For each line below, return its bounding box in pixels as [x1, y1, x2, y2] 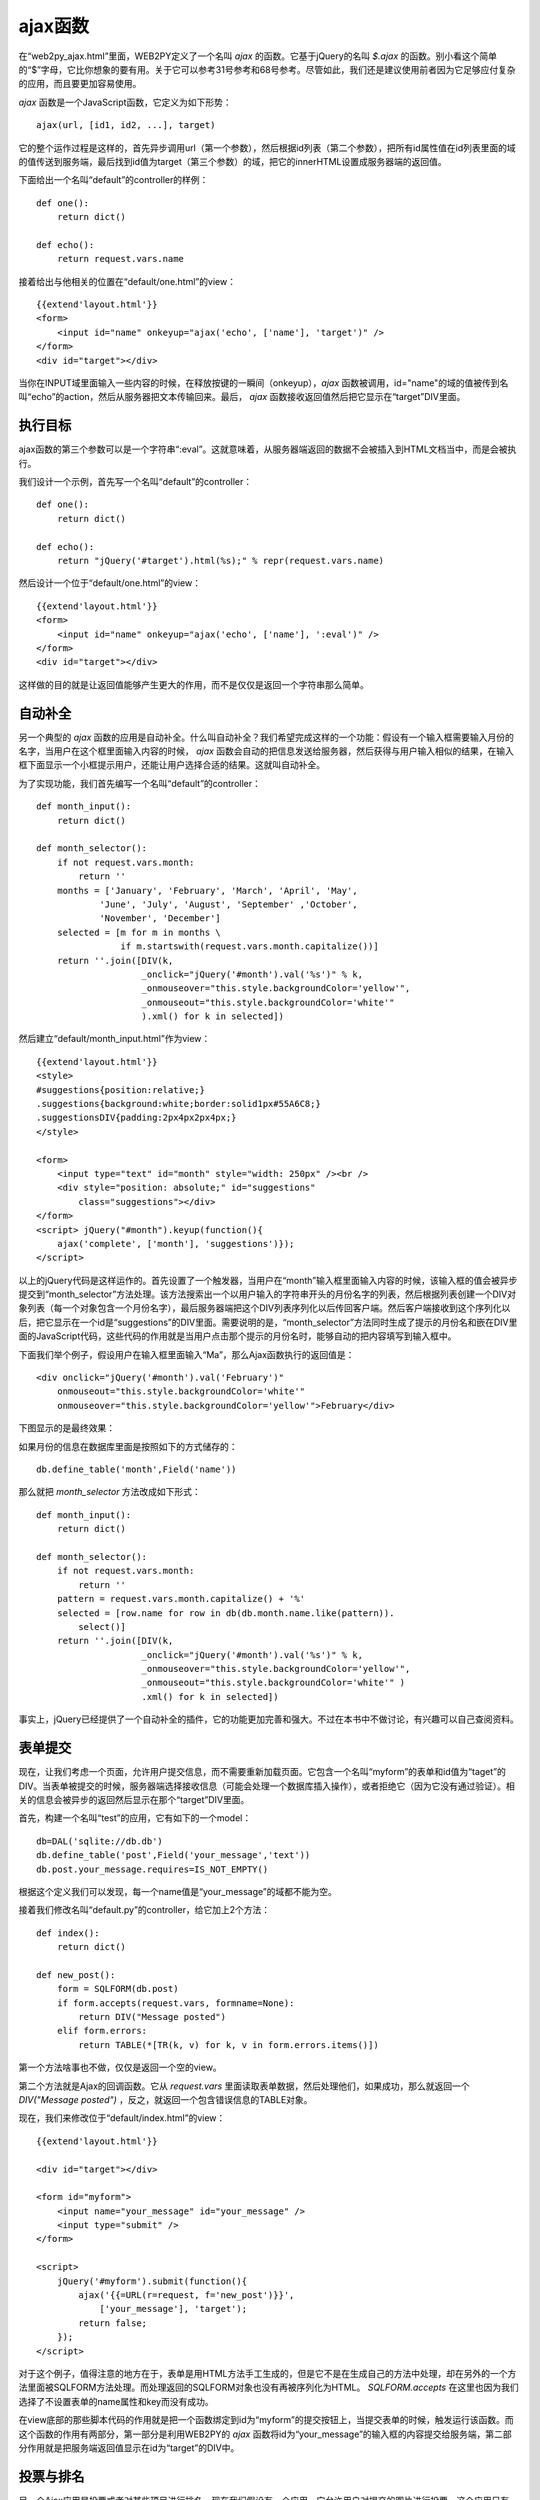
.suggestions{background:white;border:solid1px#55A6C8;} [36, 1098, 322, 1110]
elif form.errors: [56, 2025, 148, 2037]
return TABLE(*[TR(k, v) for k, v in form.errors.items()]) [78, 2039, 379, 2050]
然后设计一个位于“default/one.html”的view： [18, 577, 202, 589]
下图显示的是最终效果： [18, 1422, 115, 1434]
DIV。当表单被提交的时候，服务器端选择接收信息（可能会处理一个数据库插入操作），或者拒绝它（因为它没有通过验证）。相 [18, 1780, 515, 1792]
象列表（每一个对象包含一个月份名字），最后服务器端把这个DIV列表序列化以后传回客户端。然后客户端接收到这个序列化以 [18, 1302, 511, 1314]
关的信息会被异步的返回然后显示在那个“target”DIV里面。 [18, 1793, 250, 1805]
